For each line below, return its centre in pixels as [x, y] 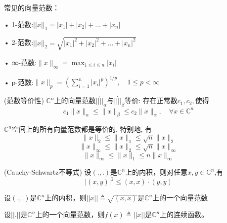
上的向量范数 [75, 100]
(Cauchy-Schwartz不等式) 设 [48, 172]
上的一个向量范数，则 [70, 214]
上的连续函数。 [184, 214]
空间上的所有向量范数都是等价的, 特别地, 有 [82, 129]
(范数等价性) [24, 100]
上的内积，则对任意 [157, 172]
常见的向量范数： [32, 7]
